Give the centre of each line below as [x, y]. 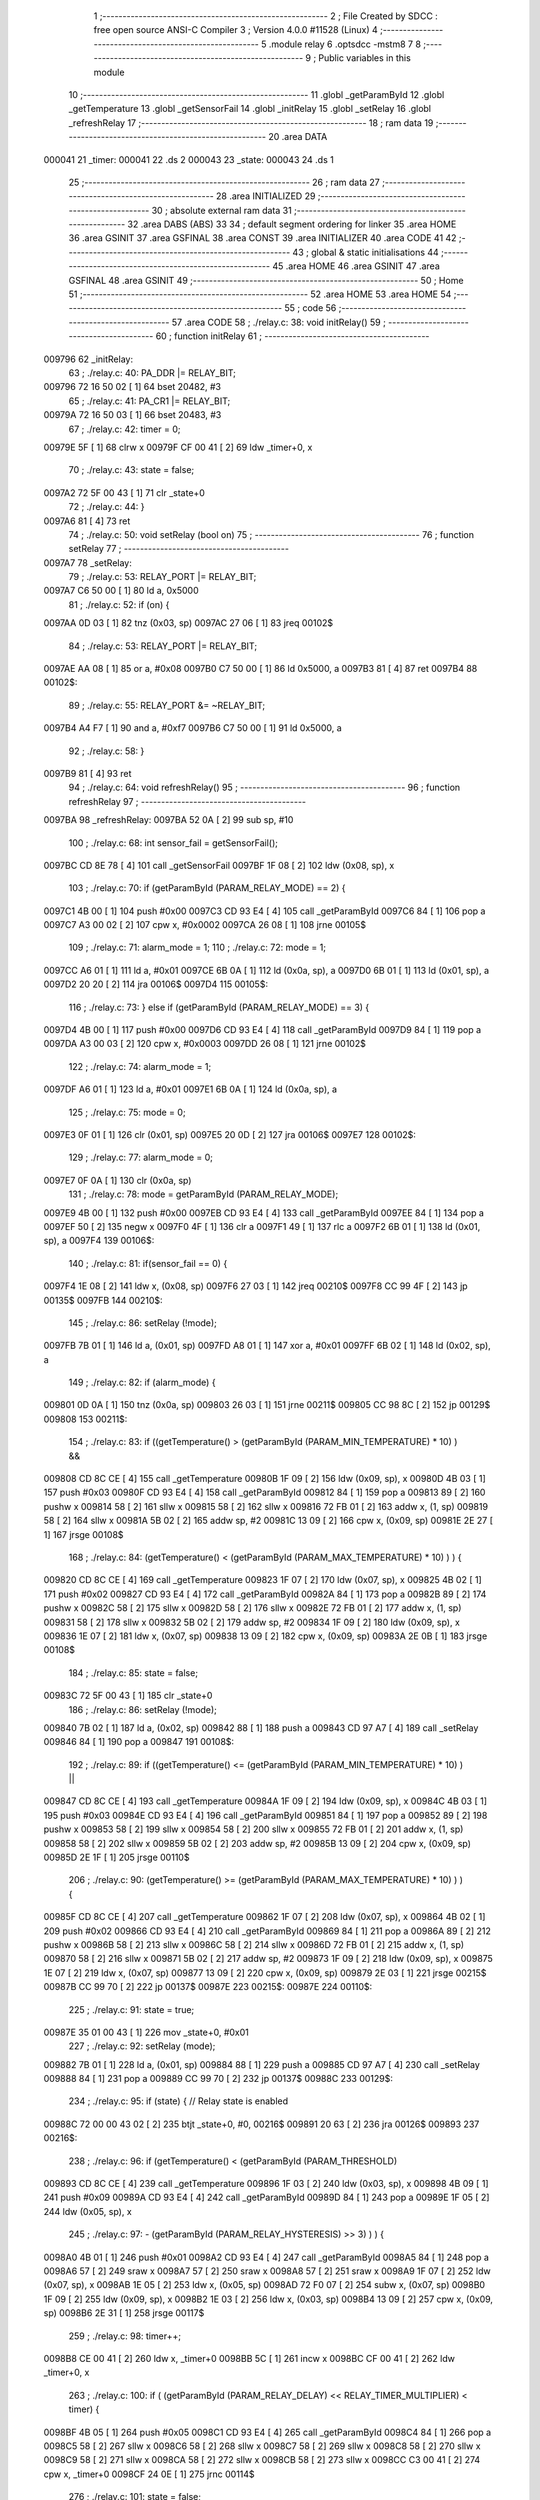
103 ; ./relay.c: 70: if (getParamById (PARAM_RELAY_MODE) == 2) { [207, 888]
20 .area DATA [298, 137]
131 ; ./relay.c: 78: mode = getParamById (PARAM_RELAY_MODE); [203, 1194]
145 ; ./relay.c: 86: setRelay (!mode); [142, 1322]
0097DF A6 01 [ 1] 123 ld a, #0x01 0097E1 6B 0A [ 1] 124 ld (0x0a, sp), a [190, 1089]
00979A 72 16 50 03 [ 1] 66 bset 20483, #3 [132, 415]
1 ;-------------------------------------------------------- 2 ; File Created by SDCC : [266, 16]
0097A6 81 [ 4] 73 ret [87, 521]
